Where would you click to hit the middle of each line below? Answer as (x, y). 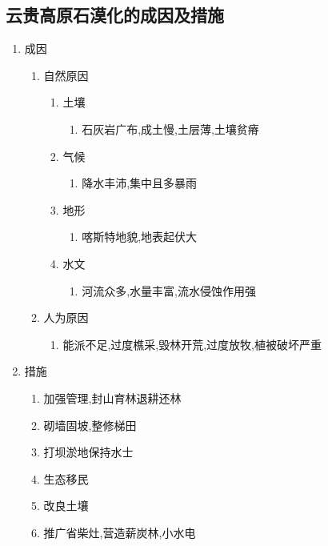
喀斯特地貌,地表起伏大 (140, 237)
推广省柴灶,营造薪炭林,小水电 (120, 532)
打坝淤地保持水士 (88, 452)
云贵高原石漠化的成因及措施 (115, 15)
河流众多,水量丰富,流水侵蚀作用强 (169, 290)
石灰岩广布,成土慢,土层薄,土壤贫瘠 (170, 128)
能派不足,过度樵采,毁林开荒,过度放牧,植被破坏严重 (192, 344)
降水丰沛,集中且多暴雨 (140, 183)
